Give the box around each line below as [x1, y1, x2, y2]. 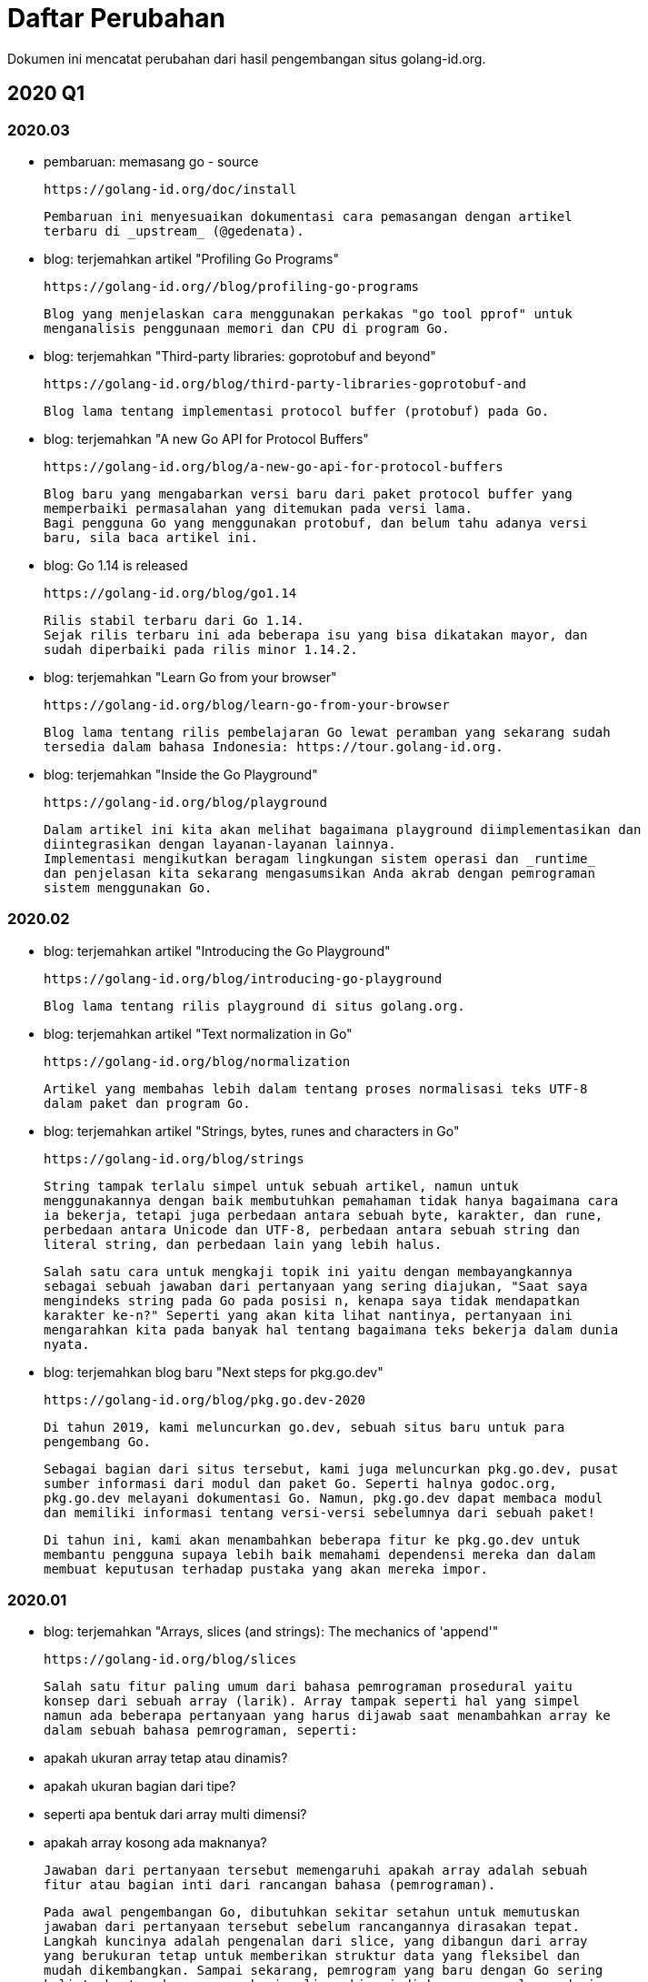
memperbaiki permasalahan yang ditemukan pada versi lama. [44, 500, 474, 516]
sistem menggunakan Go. [44, 880, 213, 895]
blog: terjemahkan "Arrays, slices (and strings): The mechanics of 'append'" [44, 1624, 499, 1640]
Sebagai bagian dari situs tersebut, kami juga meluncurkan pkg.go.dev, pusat [44, 1461, 619, 1476]
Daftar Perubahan [7, 3, 225, 34]
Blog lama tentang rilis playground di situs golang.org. [44, 998, 465, 1013]
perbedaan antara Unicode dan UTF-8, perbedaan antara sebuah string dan [44, 1222, 581, 1237]
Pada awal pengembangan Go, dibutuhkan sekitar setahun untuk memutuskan [44, 1905, 581, 1920]
